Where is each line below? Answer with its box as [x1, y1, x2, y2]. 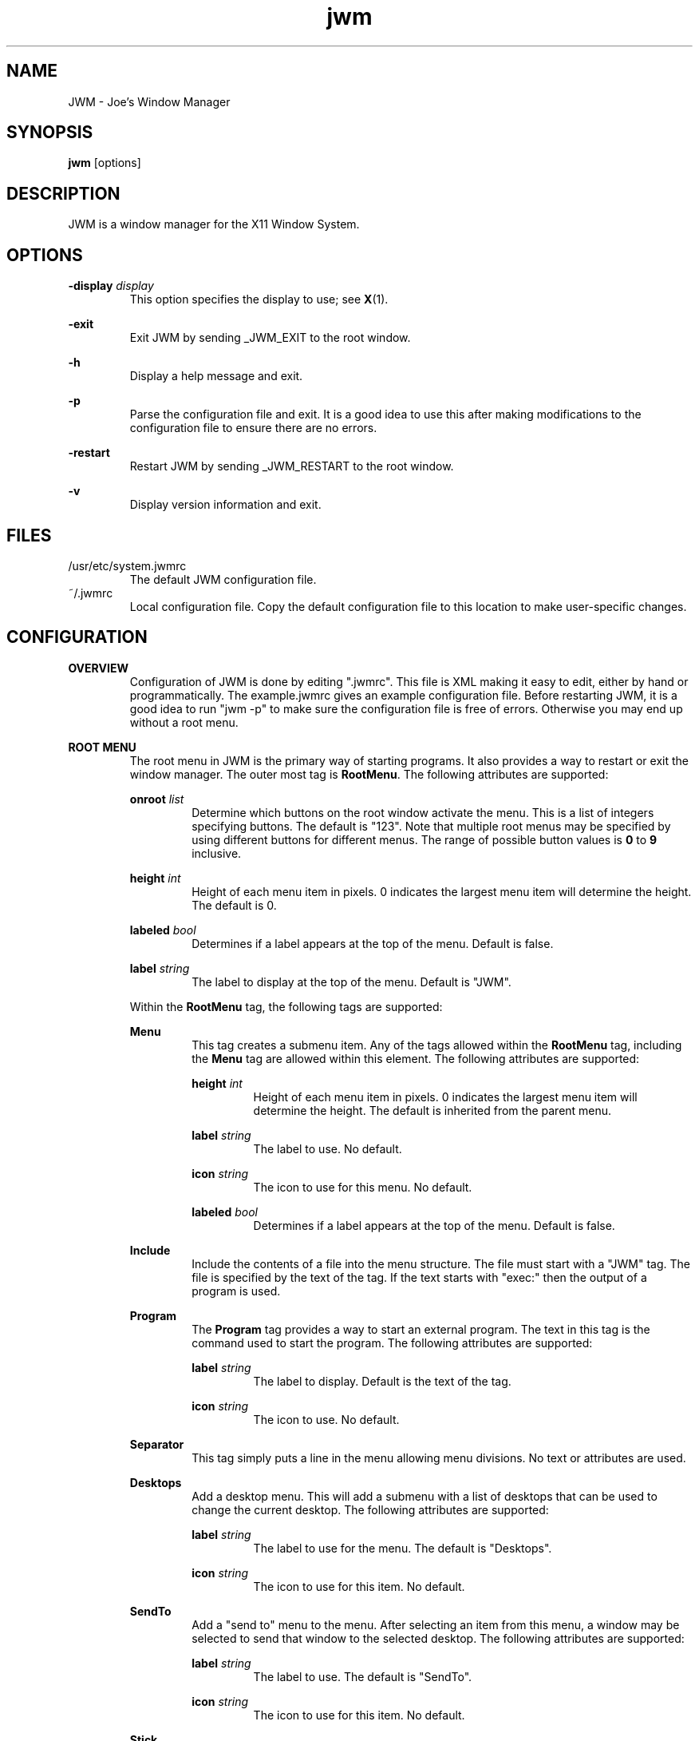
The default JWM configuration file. [129, 572, 317, 586]
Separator [129, 1437, 184, 1451]
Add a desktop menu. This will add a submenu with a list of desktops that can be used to [192, 1489, 658, 1503]
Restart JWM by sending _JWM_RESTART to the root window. [129, 459, 454, 474]
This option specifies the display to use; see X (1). [129, 292, 389, 307]
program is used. [192, 1283, 281, 1298]
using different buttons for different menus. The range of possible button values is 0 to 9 [192, 832, 658, 847]
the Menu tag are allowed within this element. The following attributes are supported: [192, 1051, 640, 1065]
